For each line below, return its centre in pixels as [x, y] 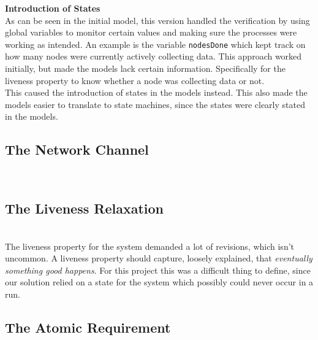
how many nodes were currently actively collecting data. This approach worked [153, 56]
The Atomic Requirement [88, 327]
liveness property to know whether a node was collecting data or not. [135, 80]
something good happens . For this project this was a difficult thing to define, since [158, 270]
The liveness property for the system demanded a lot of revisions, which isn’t [150, 246]
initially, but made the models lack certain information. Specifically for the [145, 68]
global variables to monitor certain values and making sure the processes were [151, 32]
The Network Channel [77, 149]
